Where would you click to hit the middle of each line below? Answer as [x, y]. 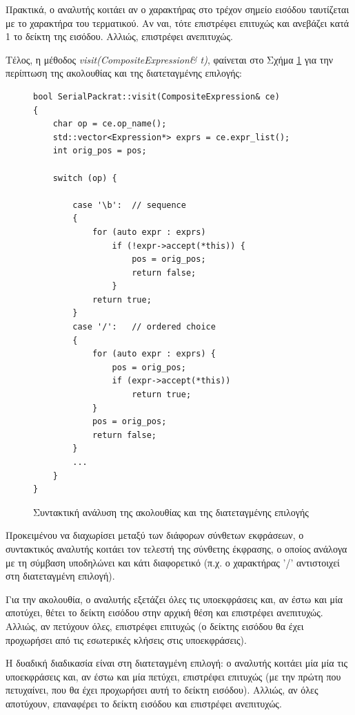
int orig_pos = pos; [100, 151]
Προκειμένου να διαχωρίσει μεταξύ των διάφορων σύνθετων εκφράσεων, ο [155, 535]
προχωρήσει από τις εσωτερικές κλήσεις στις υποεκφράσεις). [126, 639]
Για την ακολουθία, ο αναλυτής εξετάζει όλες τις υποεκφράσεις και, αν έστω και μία [174, 599]
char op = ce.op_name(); [110, 124]
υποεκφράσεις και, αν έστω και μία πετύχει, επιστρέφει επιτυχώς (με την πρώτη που [173, 676]
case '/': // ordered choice [144, 327]
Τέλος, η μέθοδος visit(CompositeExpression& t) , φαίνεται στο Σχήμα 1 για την [170, 59]
